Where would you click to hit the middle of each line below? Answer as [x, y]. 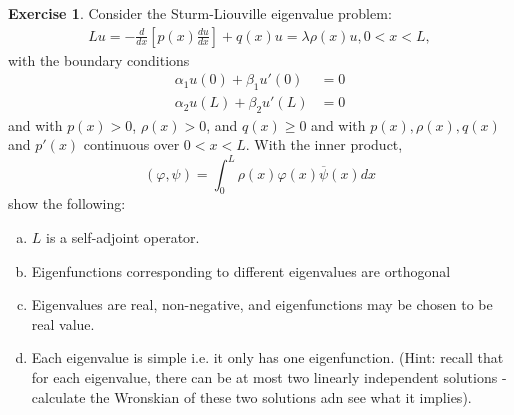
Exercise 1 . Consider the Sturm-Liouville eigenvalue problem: [200, 13]
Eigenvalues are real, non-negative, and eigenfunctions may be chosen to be [262, 304]
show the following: [67, 203]
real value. [63, 323]
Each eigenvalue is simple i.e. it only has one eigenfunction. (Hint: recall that [267, 357]
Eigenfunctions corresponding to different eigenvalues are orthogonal [241, 270]
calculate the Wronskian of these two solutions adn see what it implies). [251, 396]
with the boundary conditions [99, 59]
